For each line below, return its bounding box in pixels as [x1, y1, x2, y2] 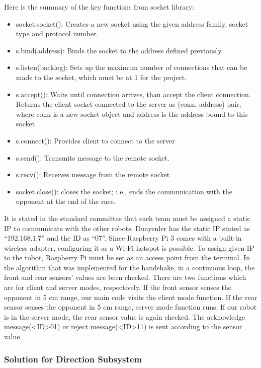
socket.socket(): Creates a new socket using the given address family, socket [16, 18, 248, 29]
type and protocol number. [16, 28, 99, 39]
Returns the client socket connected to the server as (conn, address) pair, [16, 99, 241, 109]
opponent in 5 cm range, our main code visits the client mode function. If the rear [4, 291, 257, 302]
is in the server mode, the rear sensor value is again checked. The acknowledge [4, 311, 245, 322]
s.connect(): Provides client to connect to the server [16, 135, 175, 145]
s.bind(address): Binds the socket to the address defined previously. [16, 45, 223, 55]
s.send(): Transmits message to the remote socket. [16, 152, 169, 163]
